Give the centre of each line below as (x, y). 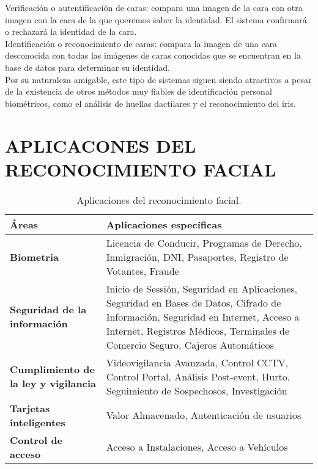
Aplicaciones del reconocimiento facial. (159, 200)
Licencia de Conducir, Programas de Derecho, (204, 242)
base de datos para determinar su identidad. (87, 67)
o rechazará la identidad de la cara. (71, 31)
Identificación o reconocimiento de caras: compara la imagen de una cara (141, 43)
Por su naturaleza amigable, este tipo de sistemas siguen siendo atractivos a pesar (158, 79)
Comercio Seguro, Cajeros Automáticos (190, 344)
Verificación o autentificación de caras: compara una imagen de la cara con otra (154, 7)
